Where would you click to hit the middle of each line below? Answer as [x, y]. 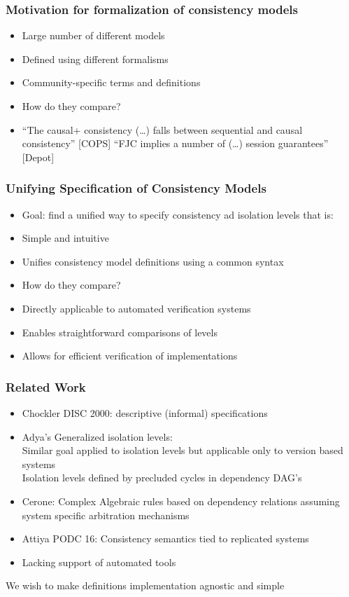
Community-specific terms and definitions [111, 82]
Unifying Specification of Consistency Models [136, 188]
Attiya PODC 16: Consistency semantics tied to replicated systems [165, 538]
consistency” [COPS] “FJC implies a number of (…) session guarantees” [175, 143]
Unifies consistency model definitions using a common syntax [153, 261]
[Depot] [38, 157]
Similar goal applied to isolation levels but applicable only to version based [183, 450]
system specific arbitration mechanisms [106, 515]
